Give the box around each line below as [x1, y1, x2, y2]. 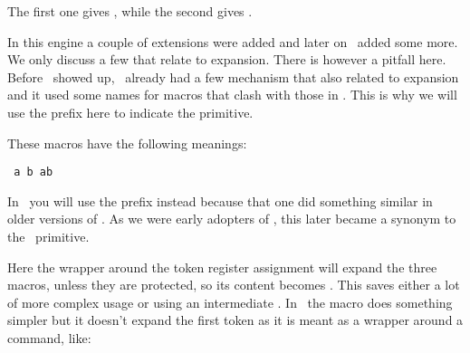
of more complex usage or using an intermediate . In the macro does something [7, 292, 453, 311]
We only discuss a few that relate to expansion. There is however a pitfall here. [7, 50, 446, 69]
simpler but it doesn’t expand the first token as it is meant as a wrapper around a [7, 310, 464, 329]
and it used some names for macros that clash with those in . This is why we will [7, 85, 457, 104]
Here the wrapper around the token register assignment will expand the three [7, 257, 437, 276]
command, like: [7, 328, 91, 347]
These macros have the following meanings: [7, 133, 247, 152]
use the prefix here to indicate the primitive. [7, 102, 254, 121]
